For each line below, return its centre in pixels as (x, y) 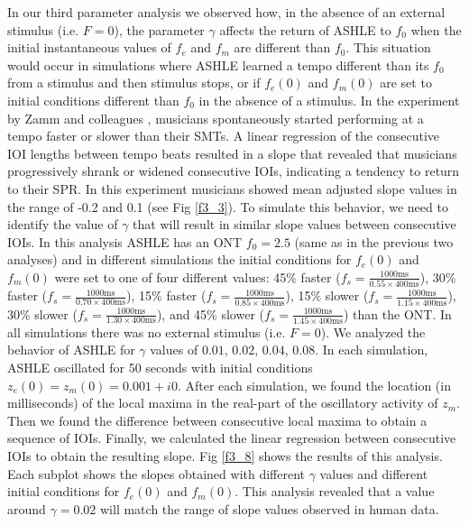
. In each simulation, (372, 350)
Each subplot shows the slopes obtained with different (156, 473)
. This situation (388, 47)
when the (436, 29)
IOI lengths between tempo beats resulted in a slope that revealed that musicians (232, 153)
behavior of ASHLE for (71, 350)
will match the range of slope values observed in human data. (270, 508)
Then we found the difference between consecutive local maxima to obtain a (217, 420)
